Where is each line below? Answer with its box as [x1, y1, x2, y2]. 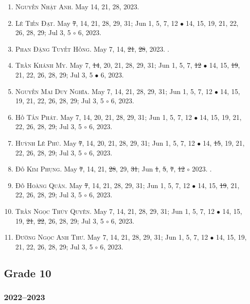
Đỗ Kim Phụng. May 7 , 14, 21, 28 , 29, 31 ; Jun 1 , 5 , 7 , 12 [15, 164, 185, 174]
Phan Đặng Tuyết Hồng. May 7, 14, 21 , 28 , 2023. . [15, 43, 169, 54]
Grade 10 [4, 265, 52, 280]
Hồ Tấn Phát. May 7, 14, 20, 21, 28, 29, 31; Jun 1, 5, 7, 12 [15, 112, 192, 122]
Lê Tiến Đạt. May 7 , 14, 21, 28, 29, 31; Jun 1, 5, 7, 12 [15, 18, 178, 28]
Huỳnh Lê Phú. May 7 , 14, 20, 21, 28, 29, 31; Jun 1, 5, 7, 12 [15, 137, 195, 148]
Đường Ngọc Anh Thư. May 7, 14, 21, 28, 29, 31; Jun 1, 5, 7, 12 [15, 232, 208, 242]
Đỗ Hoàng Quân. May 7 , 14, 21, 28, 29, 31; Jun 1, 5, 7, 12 [15, 180, 190, 190]
